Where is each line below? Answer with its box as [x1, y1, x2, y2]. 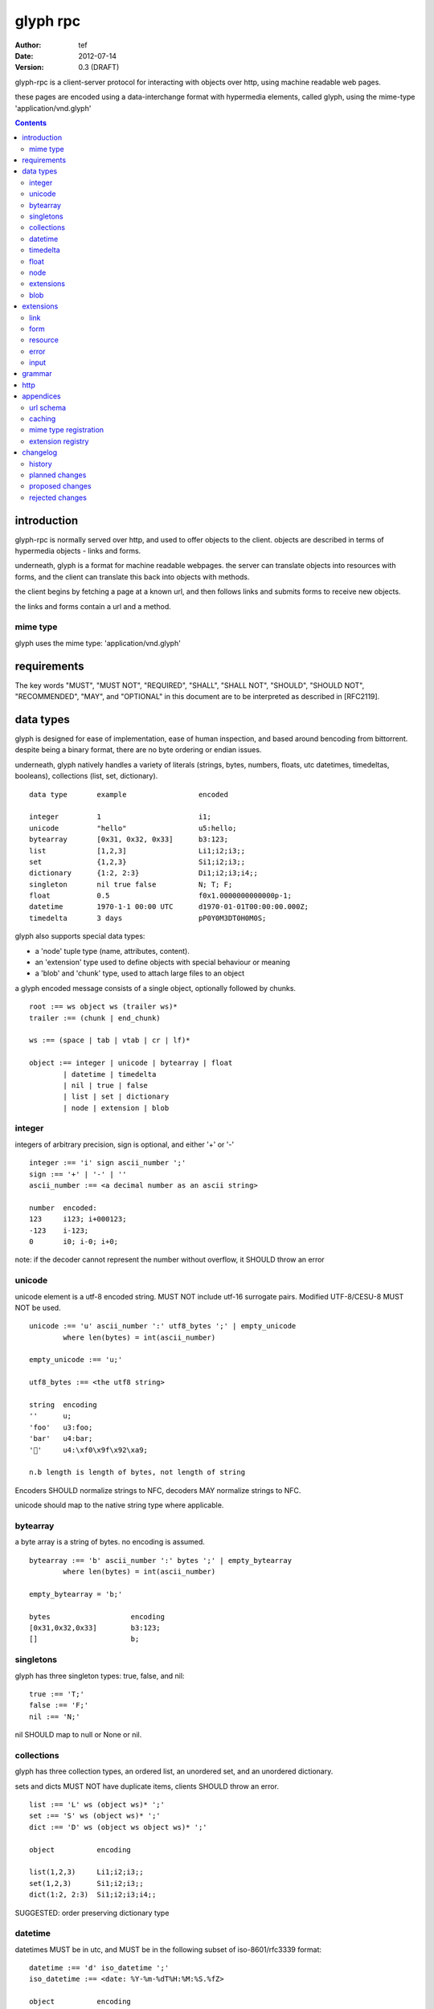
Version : [14, 63, 44, 72]
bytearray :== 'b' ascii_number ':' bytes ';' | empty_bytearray [29, 1556, 293, 1565]
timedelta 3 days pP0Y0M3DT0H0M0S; [29, 913, 267, 923]
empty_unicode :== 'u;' [29, 1355, 123, 1365]
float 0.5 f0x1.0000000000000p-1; [29, 891, 293, 900]
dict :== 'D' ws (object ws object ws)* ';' [29, 1823, 208, 1831]
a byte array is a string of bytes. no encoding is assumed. [14, 1537, 205, 1547]
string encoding [29, 1401, 97, 1410]
